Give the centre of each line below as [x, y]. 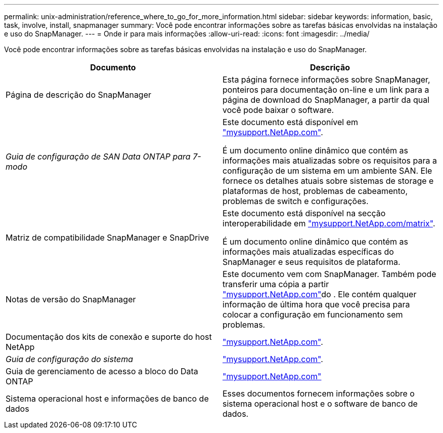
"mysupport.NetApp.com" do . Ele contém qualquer [320, 294]
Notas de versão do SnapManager [71, 299]
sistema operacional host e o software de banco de [320, 404]
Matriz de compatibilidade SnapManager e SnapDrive [107, 238]
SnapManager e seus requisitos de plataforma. [312, 262]
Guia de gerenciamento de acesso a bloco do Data [102, 371]
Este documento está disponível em [291, 122]
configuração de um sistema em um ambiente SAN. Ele [327, 171]
